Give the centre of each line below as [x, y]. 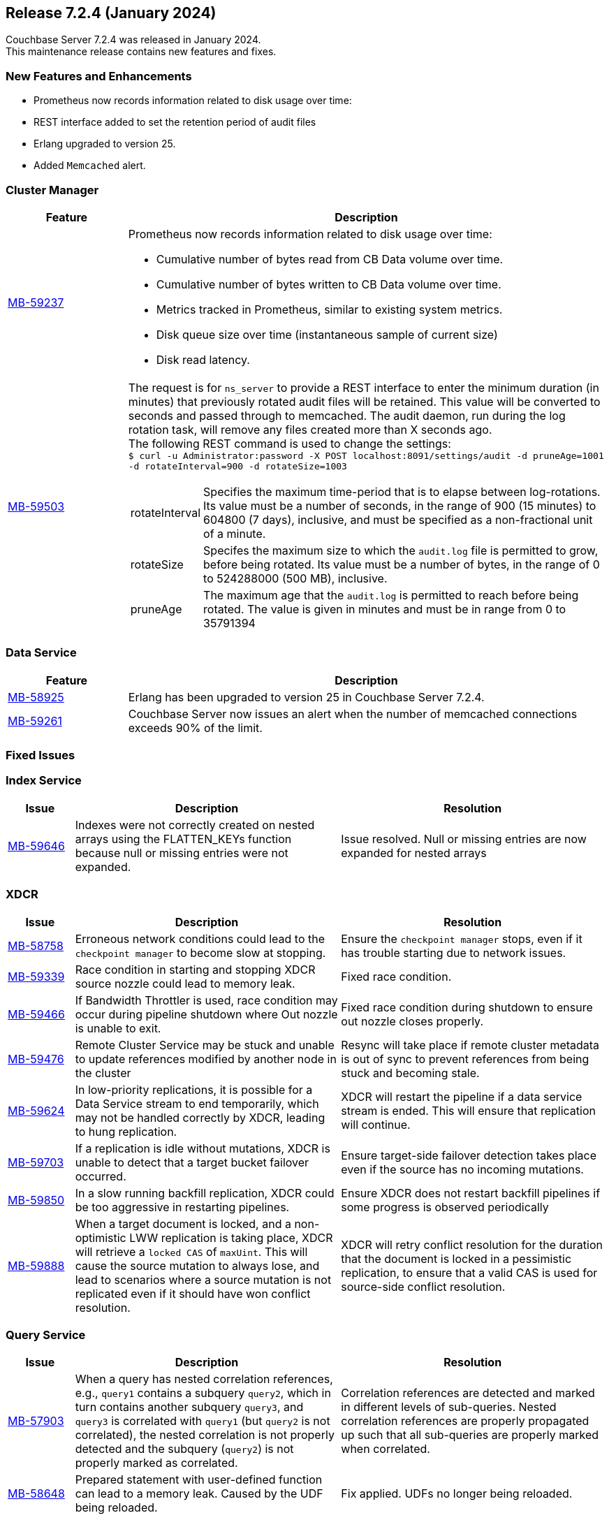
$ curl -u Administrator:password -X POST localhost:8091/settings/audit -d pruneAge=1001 [366, 455]
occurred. [101, 1176]
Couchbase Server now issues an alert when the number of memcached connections [353, 714]
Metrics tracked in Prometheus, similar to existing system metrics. [329, 309]
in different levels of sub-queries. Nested [449, 1407]
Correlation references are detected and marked [468, 1393]
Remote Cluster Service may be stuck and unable [205, 1045]
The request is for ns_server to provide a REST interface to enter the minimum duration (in [364, 387]
